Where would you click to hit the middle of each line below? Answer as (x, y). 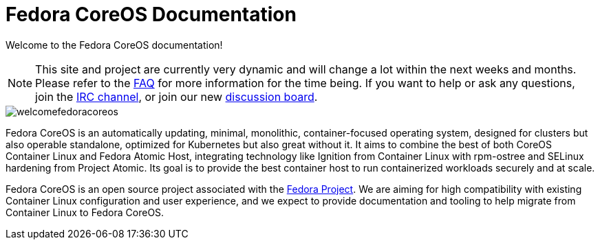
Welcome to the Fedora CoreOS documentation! (114, 45)
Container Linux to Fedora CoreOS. (85, 212)
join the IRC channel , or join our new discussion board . (176, 96)
